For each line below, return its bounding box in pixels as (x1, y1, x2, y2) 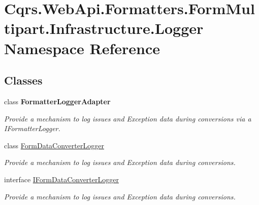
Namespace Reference (4, 37, 160, 58)
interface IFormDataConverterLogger (4, 174, 119, 184)
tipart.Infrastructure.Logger (4, 18, 204, 38)
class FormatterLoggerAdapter (4, 96, 111, 106)
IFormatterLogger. (4, 123, 60, 134)
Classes (4, 72, 43, 88)
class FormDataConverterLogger (4, 140, 104, 150)
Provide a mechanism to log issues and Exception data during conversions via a (4, 113, 251, 124)
